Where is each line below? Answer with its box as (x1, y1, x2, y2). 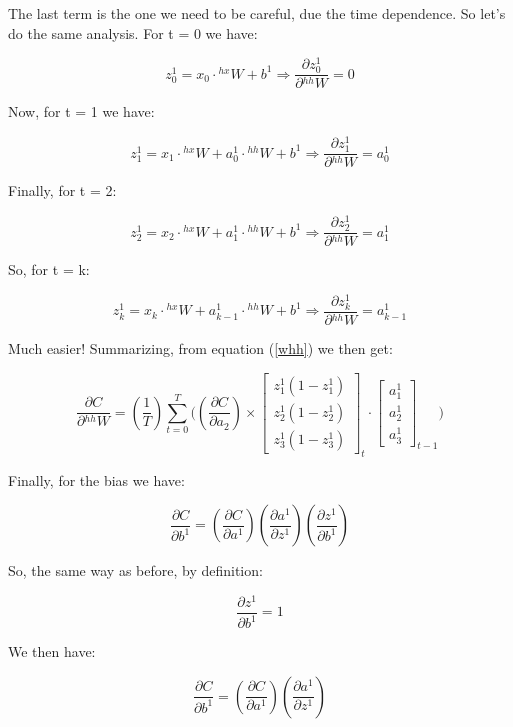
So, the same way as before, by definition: (8, 560, 263, 581)
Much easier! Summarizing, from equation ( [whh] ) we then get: (8, 338, 393, 359)
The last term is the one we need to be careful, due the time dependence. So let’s (8, 3, 506, 23)
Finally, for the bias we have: (8, 469, 185, 490)
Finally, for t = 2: (8, 180, 117, 201)
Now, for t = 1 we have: (8, 101, 155, 122)
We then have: (8, 641, 96, 662)
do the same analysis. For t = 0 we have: (8, 22, 258, 43)
